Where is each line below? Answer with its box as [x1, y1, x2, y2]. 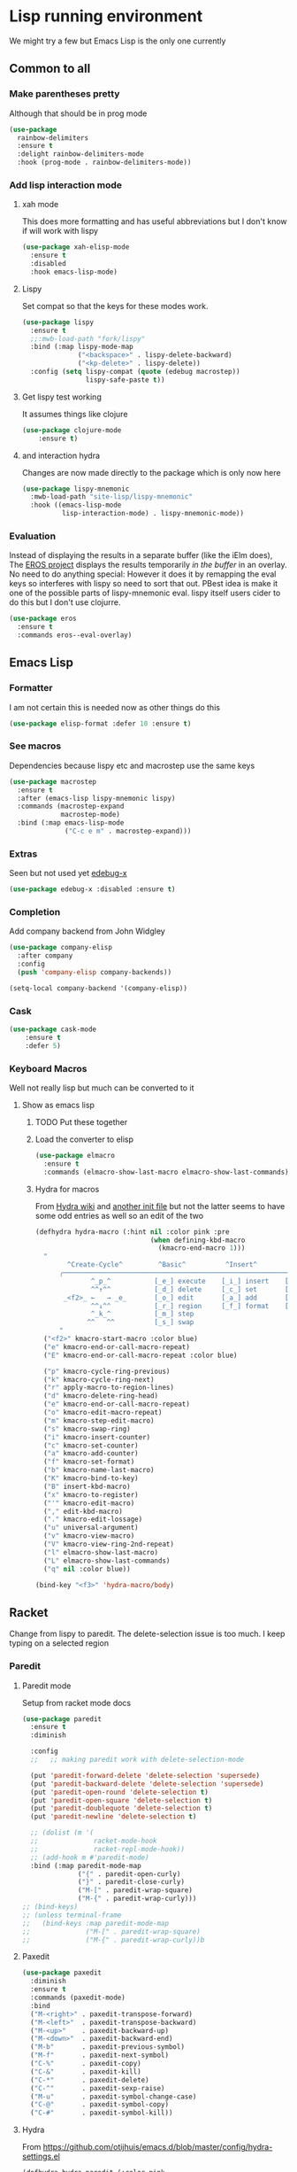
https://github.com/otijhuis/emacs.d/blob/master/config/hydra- [42, 2142, 273, 2153]
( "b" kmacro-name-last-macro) [42, 1466, 155, 1475]
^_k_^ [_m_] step [90, 1309, 194, 1319]
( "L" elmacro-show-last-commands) [42, 1556, 171, 1565]
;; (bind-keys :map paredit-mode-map [21, 1919, 170, 1928]
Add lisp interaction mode [9, 179, 122, 191]
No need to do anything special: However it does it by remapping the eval [9, 569, 277, 579]
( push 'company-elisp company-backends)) [17, 968, 172, 977]
